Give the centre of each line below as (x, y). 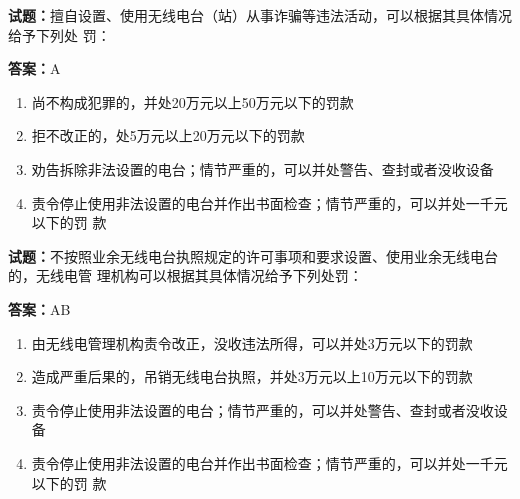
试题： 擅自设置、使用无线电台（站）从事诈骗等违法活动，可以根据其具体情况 (260, 15)
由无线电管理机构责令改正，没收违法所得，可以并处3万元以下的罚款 (252, 342)
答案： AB (39, 308)
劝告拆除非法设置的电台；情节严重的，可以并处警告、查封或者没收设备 (262, 168)
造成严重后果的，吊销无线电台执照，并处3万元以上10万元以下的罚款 (252, 376)
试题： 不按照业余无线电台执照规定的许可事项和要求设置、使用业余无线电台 (253, 255)
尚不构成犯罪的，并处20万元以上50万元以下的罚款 (192, 101)
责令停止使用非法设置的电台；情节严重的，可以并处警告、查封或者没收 (262, 409)
